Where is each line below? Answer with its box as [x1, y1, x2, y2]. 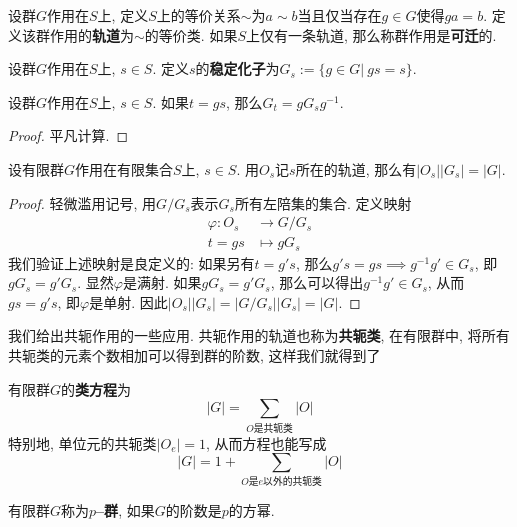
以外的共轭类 [263, 477, 322, 488]
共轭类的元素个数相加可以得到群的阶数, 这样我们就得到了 [8, 345, 381, 366]
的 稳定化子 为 [195, 58, 280, 79]
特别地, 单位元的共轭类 [8, 432, 157, 453]
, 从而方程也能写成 [206, 432, 327, 453]
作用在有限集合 [75, 158, 174, 179]
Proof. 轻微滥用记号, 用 [8, 192, 157, 213]
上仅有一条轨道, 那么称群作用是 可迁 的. [245, 24, 497, 45]
